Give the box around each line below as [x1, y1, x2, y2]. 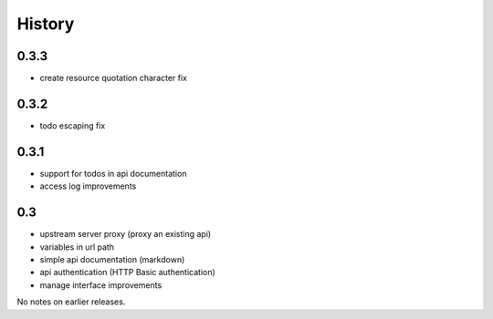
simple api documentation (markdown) [39, 253, 185, 264]
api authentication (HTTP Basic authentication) [39, 267, 216, 278]
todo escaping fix [39, 119, 106, 131]
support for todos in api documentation [39, 168, 187, 179]
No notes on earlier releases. [16, 296, 126, 307]
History [16, 14, 75, 34]
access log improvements [39, 180, 137, 191]
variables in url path [39, 242, 114, 252]
